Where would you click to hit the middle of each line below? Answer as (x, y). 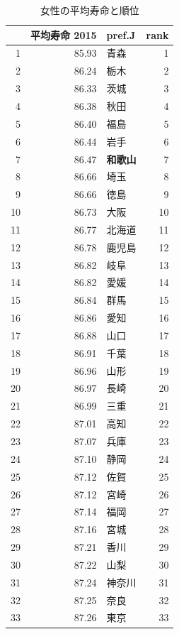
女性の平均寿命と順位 (89, 10)
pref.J (121, 34)
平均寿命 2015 (64, 34)
